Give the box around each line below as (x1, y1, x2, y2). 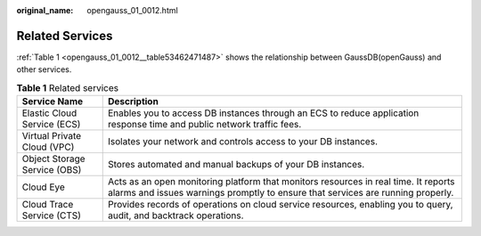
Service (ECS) (21, 118, 81, 131)
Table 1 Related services (16, 81, 119, 94)
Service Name (21, 95, 84, 108)
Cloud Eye (21, 181, 66, 193)
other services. (16, 64, 72, 75)
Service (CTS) (21, 209, 82, 222)
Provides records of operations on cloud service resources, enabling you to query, (107, 199, 453, 211)
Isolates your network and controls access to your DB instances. (107, 135, 379, 148)
